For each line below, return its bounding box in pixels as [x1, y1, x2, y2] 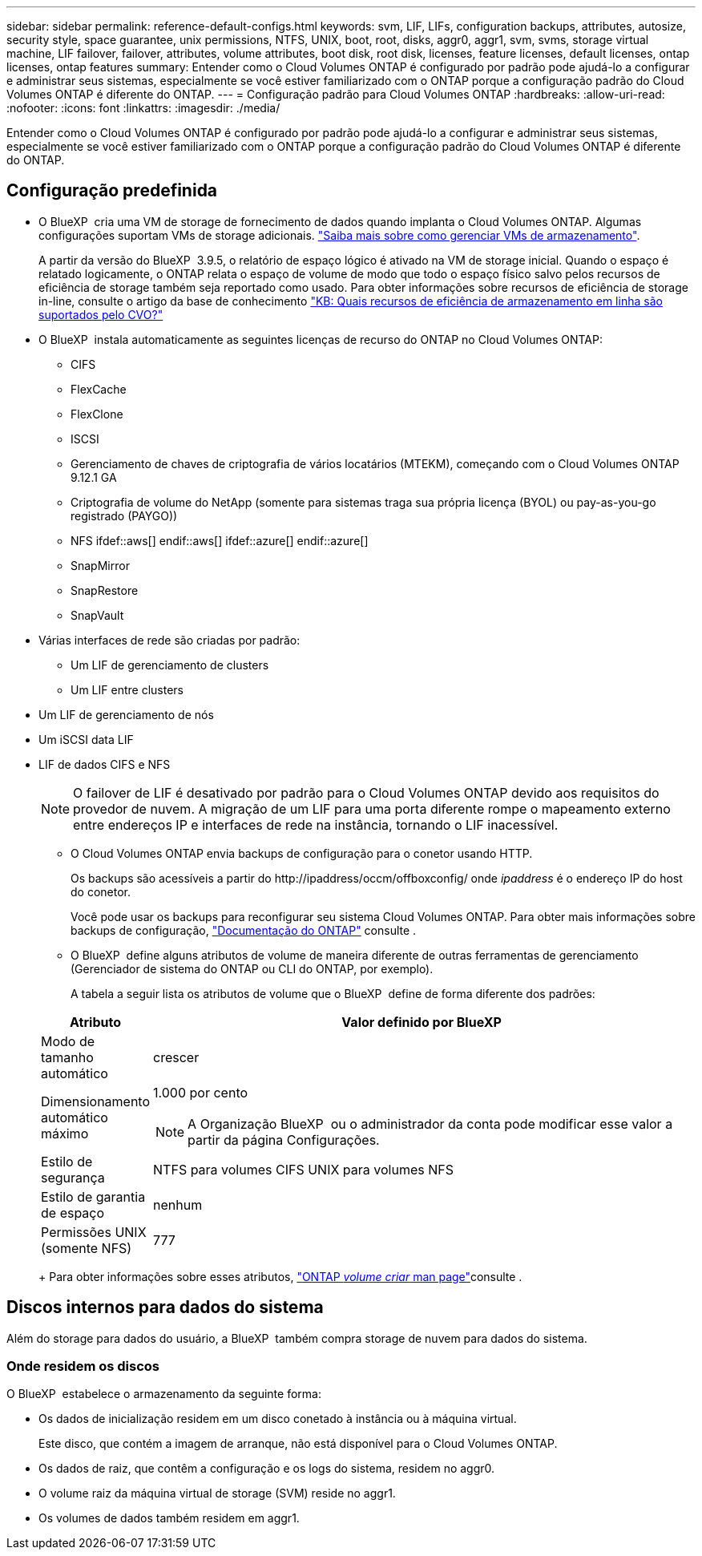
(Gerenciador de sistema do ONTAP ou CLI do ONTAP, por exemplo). [71, 961, 434, 976]
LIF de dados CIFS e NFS [38, 757, 171, 771]
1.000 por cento [153, 1084, 248, 1101]
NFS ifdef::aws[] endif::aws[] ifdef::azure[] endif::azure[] [71, 533, 369, 548]
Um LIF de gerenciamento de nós [38, 707, 214, 721]
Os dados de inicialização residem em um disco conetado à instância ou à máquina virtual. [38, 1412, 517, 1426]
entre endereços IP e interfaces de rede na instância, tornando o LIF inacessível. [73, 816, 559, 833]
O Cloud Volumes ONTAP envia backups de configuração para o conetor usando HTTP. [71, 846, 533, 860]
